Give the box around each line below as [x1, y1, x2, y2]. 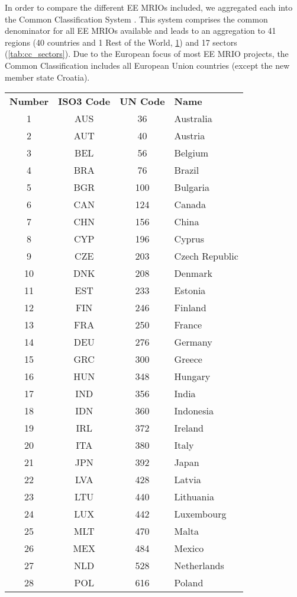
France [174, 318, 202, 332]
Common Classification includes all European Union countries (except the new [5, 59, 290, 71]
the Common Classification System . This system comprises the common [5, 12, 268, 25]
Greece [174, 352, 202, 366]
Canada [174, 197, 206, 212]
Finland [174, 301, 206, 315]
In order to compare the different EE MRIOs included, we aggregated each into [5, 1, 293, 13]
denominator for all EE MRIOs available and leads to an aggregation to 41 [5, 24, 276, 37]
